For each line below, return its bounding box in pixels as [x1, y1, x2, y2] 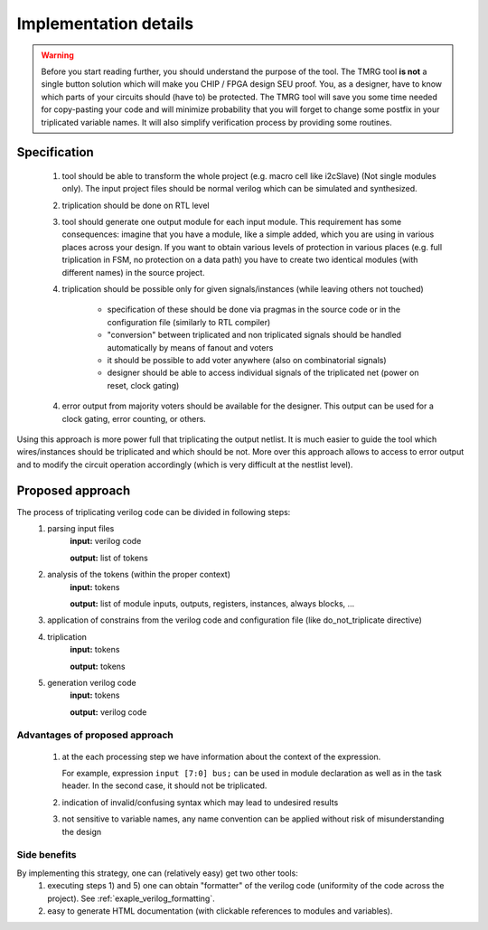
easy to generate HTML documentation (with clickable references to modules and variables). [47, 905, 393, 916]
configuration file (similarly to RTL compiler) [107, 316, 271, 327]
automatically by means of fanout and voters [107, 342, 274, 352]
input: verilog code [70, 536, 142, 547]
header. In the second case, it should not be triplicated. [61, 780, 267, 791]
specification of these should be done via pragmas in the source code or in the [107, 304, 401, 315]
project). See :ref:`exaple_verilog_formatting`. [47, 893, 216, 904]
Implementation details [16, 14, 194, 33]
